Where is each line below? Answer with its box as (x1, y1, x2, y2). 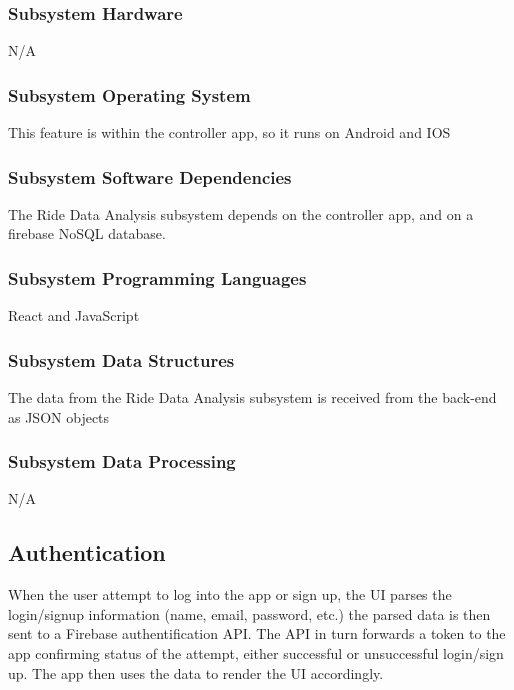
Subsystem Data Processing (8, 449, 236, 474)
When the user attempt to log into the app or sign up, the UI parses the (8, 584, 452, 605)
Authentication (8, 537, 166, 568)
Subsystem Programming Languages (8, 265, 307, 290)
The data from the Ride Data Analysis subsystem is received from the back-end (8, 387, 497, 408)
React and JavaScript (8, 305, 140, 326)
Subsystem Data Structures (8, 347, 235, 372)
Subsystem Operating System (8, 82, 251, 107)
